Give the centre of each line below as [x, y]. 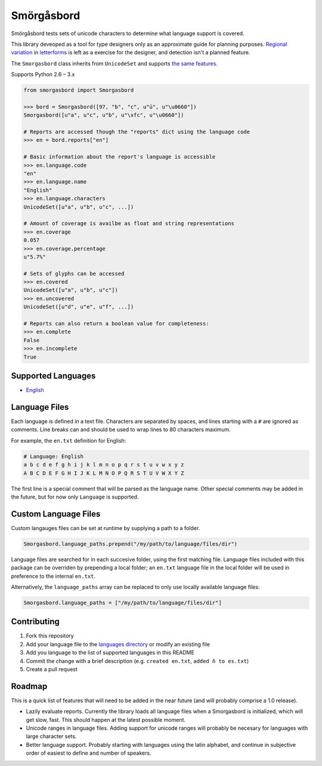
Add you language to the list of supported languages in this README [110, 653]
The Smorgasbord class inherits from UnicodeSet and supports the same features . [114, 63]
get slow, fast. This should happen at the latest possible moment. [106, 720]
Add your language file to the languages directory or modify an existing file [118, 644]
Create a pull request [52, 670]
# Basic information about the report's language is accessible [120, 157]
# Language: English [53, 456]
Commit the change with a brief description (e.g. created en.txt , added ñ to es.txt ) [137, 661]
